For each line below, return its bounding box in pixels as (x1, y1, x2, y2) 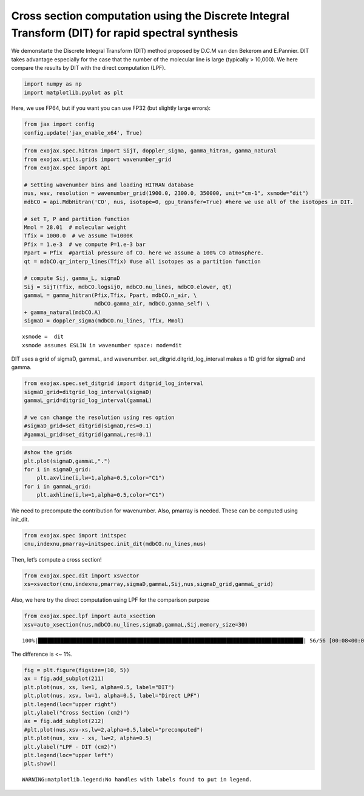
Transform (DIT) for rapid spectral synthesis (11, 26, 238, 39)
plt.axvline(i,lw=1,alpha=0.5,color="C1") (36, 474, 165, 481)
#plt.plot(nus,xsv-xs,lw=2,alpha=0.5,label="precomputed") (24, 726, 203, 733)
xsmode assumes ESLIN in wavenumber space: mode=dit (22, 342, 182, 349)
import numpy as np (24, 81, 82, 87)
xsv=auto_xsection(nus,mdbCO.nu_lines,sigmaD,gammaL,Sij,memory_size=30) (24, 621, 248, 628)
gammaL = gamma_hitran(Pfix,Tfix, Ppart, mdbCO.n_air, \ (24, 292, 197, 299)
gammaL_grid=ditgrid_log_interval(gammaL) (24, 397, 152, 404)
